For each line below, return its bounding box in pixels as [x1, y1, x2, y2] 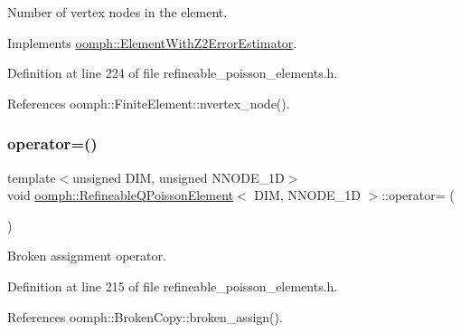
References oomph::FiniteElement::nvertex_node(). [7, 93, 290, 112]
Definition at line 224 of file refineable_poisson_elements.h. [7, 63, 338, 82]
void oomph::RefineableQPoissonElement [7, 186, 234, 205]
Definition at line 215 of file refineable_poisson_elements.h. [7, 276, 338, 295]
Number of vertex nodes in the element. [7, 3, 228, 21]
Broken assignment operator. [7, 246, 166, 265]
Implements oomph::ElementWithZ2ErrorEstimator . [7, 33, 297, 52]
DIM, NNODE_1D [254, 186, 361, 205]
